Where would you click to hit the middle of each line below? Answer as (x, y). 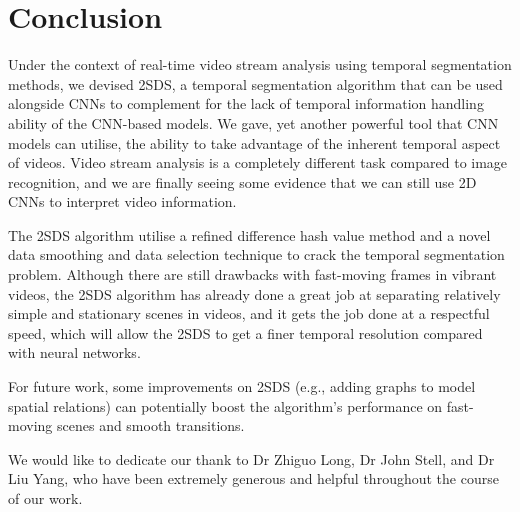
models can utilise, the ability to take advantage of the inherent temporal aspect (254, 142)
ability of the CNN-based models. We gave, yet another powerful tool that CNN (253, 122)
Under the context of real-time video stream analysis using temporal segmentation (260, 64)
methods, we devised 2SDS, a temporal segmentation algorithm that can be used (255, 83)
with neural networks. (74, 352)
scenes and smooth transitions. (150, 425)
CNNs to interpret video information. (122, 201)
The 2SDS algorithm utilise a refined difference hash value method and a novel (249, 234)
